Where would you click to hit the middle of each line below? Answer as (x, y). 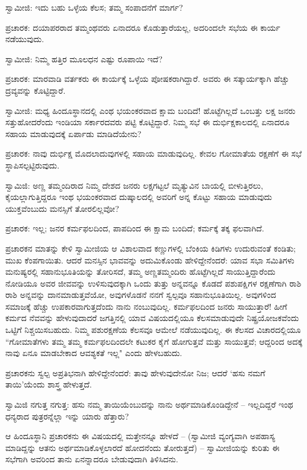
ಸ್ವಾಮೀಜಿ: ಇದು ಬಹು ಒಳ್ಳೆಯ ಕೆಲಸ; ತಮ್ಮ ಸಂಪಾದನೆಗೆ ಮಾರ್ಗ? (94, 7)
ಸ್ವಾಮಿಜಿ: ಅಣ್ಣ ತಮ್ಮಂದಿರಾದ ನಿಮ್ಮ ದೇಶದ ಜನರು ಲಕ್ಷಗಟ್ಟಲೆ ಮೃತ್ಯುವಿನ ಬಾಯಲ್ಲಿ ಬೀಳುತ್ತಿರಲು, (134, 185)
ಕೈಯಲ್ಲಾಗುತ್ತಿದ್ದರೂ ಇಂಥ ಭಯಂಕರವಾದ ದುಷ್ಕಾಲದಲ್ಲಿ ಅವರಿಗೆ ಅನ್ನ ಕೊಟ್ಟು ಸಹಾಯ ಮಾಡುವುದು (139, 197)
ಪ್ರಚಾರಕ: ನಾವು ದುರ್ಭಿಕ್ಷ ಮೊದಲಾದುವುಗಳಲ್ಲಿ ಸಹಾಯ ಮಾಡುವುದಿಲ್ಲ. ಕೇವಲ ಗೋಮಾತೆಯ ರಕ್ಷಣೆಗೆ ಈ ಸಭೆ (154, 153)
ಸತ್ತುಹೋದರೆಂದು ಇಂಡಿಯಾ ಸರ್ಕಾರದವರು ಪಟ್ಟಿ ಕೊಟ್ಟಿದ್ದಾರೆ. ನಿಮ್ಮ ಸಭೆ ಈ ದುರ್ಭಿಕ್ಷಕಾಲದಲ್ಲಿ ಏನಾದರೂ (148, 122)
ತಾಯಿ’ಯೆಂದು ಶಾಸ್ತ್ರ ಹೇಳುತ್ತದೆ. (49, 384)
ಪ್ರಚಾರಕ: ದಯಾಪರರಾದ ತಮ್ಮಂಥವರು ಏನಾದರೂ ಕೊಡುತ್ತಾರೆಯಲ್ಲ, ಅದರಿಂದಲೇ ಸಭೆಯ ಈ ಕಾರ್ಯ (143, 27)
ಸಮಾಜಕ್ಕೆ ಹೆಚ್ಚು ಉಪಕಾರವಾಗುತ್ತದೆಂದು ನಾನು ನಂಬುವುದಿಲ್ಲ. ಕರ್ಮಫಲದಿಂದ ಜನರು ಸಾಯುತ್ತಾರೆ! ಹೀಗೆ (146, 306)
